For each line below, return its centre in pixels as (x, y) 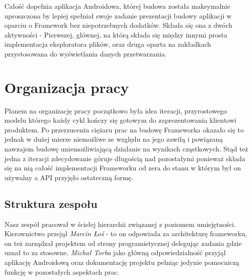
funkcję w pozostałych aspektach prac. (62, 271)
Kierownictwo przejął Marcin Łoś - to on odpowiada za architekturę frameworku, (126, 233)
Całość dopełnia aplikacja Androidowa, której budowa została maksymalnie (117, 6)
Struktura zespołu (51, 203)
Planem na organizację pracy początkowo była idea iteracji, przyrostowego (116, 110)
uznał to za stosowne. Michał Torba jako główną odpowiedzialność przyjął (115, 252)
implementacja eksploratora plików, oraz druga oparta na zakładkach (108, 44)
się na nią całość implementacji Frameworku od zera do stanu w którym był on (123, 168)
